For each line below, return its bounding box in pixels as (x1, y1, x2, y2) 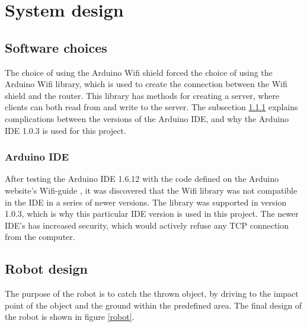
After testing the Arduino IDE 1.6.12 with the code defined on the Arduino (5, 172, 279, 185)
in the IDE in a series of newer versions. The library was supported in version (5, 195, 287, 208)
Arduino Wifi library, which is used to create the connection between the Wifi (5, 78, 287, 90)
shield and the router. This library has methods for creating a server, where (5, 89, 280, 101)
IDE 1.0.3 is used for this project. (5, 124, 126, 136)
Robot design (5, 259, 88, 278)
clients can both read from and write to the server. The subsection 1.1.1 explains (5, 101, 298, 113)
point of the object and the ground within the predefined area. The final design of (5, 299, 302, 311)
